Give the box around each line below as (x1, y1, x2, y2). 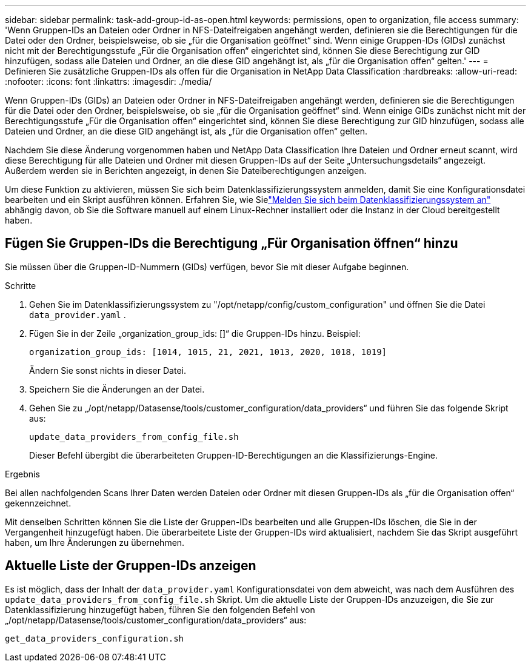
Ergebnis (5, 468, 40, 479)
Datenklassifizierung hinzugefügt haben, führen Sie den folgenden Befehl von (5, 604, 315, 615)
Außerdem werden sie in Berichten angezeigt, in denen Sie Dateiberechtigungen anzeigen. (5, 165, 367, 176)
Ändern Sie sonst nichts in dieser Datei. (29, 365, 186, 376)
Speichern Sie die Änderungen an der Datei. (29, 383, 205, 394)
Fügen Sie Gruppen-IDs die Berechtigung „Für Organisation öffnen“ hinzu (5, 236, 458, 251)
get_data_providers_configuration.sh (5, 633, 184, 643)
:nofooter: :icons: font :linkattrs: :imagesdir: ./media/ (5, 76, 212, 87)
